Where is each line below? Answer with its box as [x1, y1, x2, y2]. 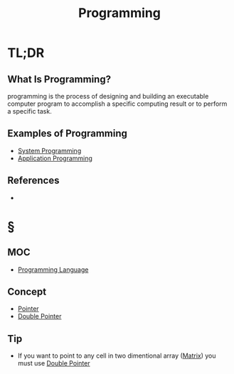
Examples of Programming [7, 128, 128, 140]
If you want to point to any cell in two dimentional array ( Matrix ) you [17, 351, 216, 360]
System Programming [17, 146, 82, 155]
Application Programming [17, 154, 92, 163]
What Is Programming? [7, 73, 112, 85]
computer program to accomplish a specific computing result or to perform [7, 99, 228, 108]
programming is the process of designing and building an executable [7, 92, 209, 100]
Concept [7, 286, 47, 298]
